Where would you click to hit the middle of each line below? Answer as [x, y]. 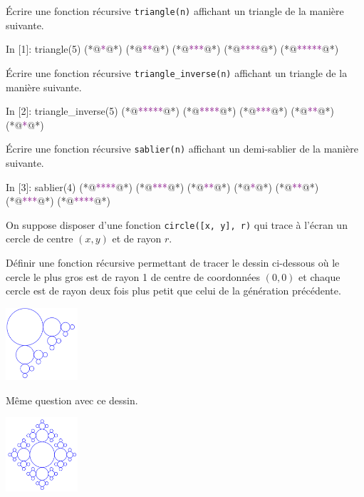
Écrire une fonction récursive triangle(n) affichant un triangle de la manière [175, 11]
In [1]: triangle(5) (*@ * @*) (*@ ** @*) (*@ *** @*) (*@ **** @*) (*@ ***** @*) [172, 49]
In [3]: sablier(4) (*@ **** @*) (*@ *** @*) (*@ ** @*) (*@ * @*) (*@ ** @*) [162, 186]
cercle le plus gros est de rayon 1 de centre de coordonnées [133, 276]
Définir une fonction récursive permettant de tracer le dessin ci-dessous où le [173, 262]
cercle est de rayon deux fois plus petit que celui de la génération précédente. [173, 291]
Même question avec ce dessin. [72, 400]
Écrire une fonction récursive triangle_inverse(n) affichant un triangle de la [177, 72]
